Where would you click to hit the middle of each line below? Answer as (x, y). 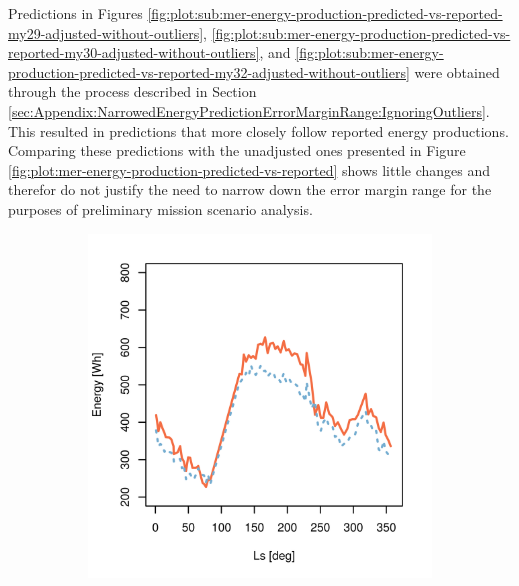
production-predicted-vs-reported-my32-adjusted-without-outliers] (209, 71)
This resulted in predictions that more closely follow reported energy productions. (258, 130)
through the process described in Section (132, 91)
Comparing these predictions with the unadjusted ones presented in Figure (237, 150)
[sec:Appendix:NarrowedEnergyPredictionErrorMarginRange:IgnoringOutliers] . (249, 110)
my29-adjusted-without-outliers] (106, 32)
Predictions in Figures (75, 13)
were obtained (457, 71)
